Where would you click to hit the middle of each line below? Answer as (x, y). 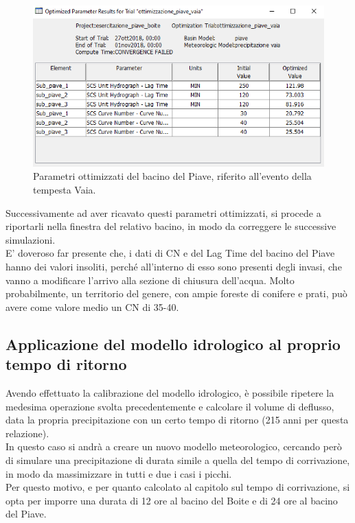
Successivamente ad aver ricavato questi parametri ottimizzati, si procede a (163, 212)
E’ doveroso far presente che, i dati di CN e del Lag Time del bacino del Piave (170, 253)
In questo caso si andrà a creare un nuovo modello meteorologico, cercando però (174, 446)
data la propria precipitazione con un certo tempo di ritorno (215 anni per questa (177, 420)
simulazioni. (31, 239)
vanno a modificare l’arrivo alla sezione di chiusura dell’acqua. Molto (150, 280)
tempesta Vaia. (65, 190)
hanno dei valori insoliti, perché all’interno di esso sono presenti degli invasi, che (174, 267)
